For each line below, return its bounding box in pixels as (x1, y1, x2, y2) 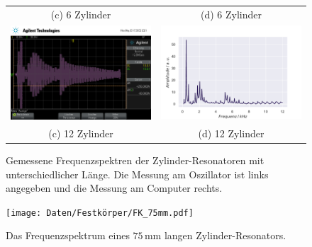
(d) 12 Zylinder (198, 125, 264, 140)
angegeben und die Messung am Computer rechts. (6, 180, 223, 195)
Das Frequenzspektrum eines (6, 228, 130, 243)
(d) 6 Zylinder (200, 6, 262, 21)
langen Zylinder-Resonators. (164, 228, 286, 243)
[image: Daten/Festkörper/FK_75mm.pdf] (6, 207, 194, 218)
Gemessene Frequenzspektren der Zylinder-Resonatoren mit (6, 152, 264, 167)
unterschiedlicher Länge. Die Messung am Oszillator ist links (6, 166, 269, 181)
